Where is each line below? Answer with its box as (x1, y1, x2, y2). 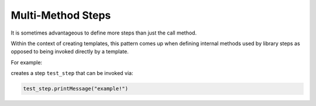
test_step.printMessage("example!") (23, 86, 129, 92)
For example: (11, 59, 43, 66)
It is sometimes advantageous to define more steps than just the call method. (11, 29, 197, 36)
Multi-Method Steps (11, 9, 111, 22)
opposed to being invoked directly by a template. (11, 48, 129, 55)
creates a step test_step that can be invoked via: (11, 70, 133, 77)
